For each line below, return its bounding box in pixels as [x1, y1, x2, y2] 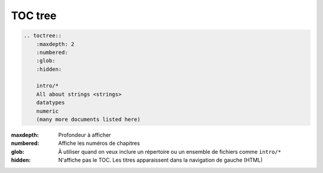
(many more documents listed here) [36, 116, 141, 123]
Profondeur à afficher [58, 132, 111, 139]
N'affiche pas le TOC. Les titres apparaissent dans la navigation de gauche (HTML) [58, 156, 263, 164]
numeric [36, 108, 59, 114]
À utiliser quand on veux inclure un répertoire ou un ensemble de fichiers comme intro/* [58, 148, 281, 155]
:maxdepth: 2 [36, 41, 75, 47]
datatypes [36, 99, 65, 106]
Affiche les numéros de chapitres [58, 139, 140, 147]
